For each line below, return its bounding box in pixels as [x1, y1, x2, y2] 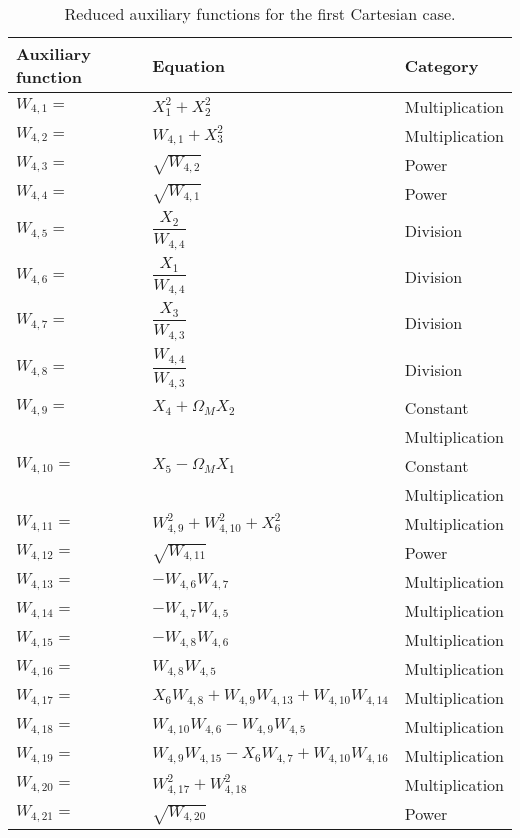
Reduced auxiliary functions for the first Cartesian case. [64, 2, 456, 25]
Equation [152, 53, 226, 77]
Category [404, 53, 479, 77]
